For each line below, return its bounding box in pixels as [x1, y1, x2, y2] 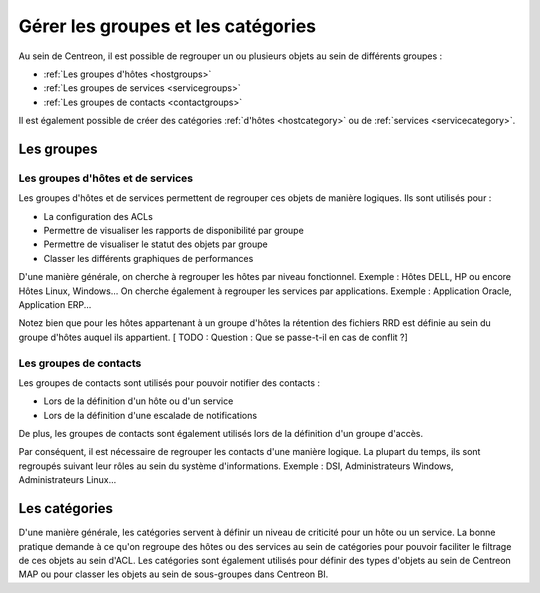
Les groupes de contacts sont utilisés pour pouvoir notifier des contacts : [18, 376, 320, 389]
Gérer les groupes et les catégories [18, 15, 317, 37]
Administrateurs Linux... [18, 474, 117, 486]
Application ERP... [18, 299, 92, 310]
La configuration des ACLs [43, 210, 154, 222]
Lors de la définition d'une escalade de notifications [43, 409, 258, 421]
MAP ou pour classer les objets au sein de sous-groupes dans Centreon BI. [18, 568, 329, 580]
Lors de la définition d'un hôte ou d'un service [43, 395, 234, 407]
